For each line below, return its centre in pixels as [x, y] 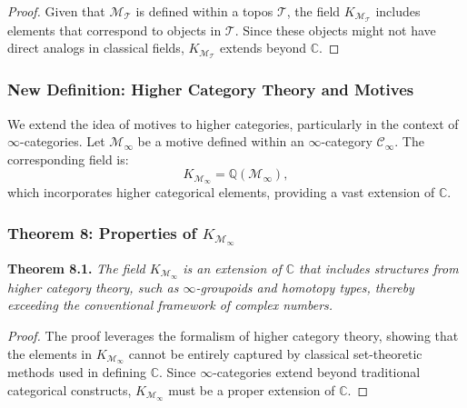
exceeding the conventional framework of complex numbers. [170, 305]
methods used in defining [77, 372]
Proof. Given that [56, 11]
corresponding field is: [68, 159]
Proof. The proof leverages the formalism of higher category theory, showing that [233, 335]
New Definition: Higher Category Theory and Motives [211, 90]
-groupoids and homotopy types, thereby [305, 287]
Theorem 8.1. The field [76, 268]
